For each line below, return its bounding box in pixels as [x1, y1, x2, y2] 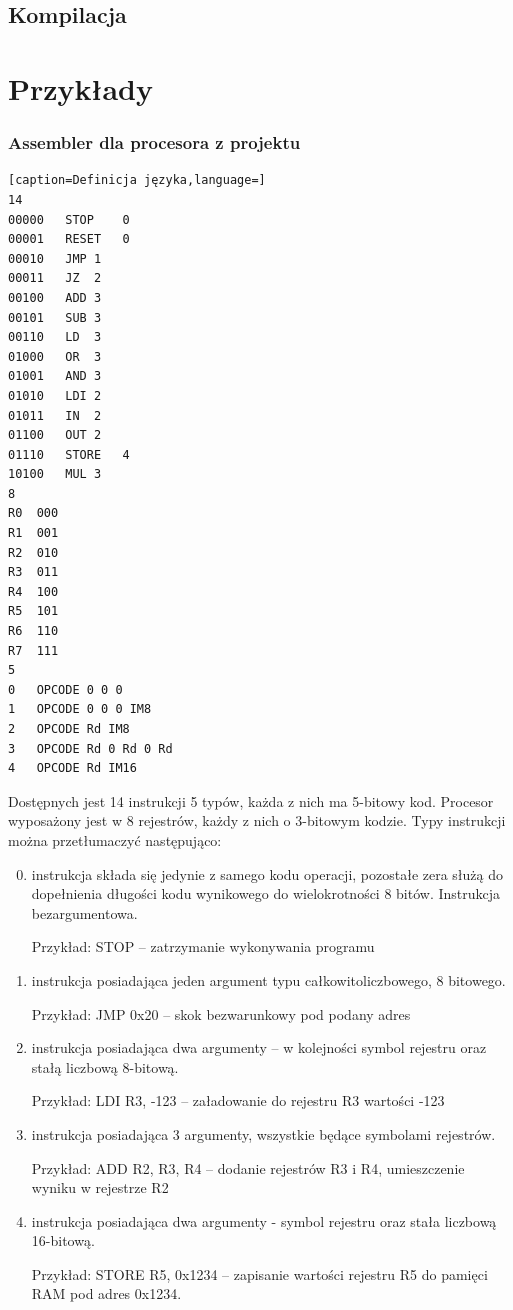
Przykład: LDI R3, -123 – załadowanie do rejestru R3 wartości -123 [31, 1090, 445, 1111]
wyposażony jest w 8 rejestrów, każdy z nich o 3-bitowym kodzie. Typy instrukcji [8, 810, 506, 831]
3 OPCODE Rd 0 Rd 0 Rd [8, 741, 173, 756]
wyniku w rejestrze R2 [31, 1177, 169, 1198]
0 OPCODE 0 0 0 [8, 682, 123, 697]
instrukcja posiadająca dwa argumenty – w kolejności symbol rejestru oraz [31, 1037, 487, 1058]
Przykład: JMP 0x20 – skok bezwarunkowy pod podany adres [31, 1003, 411, 1024]
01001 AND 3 [8, 369, 102, 384]
